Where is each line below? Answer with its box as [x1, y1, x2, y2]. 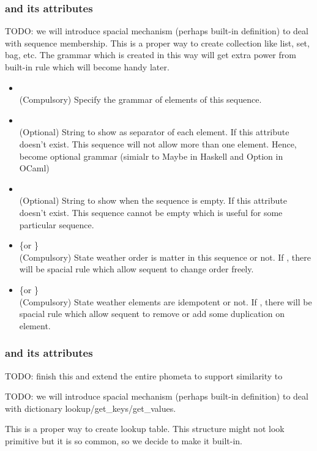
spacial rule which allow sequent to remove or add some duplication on [19, 307, 285, 320]
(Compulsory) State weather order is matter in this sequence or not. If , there [19, 250, 311, 263]
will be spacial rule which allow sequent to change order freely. [19, 263, 254, 275]
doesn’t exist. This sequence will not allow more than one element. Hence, [19, 137, 297, 150]
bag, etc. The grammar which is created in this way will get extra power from [5, 48, 296, 61]
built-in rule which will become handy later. [5, 61, 170, 73]
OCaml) [19, 162, 50, 174]
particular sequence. [19, 218, 94, 231]
